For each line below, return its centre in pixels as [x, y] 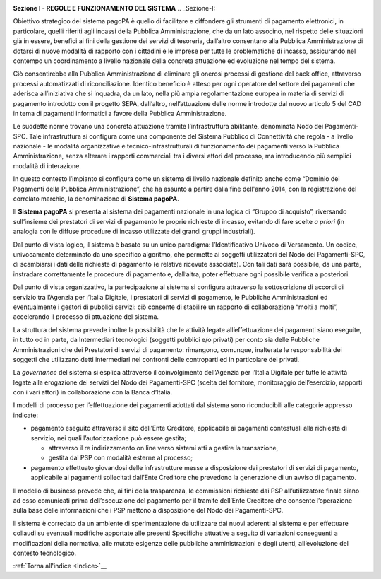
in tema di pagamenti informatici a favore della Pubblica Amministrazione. [120, 113]
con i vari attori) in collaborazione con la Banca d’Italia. [93, 392]
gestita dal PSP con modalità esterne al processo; [121, 458]
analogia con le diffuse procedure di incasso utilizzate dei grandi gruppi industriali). [134, 232]
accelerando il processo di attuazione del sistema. [86, 317]
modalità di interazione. [47, 165]
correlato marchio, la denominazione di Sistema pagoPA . [96, 199]
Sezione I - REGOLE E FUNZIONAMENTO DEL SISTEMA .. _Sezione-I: [114, 8]
